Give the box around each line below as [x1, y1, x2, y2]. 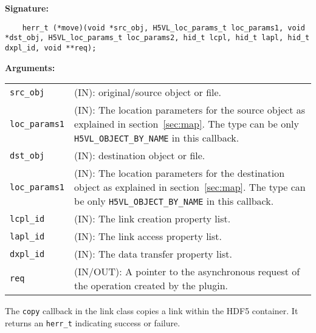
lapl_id [10, 231, 45, 241]
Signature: [5, 2, 49, 14]
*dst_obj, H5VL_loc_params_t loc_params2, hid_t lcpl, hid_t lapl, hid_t [5, 33, 310, 43]
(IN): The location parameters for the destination [74, 166, 285, 180]
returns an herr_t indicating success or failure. [5, 316, 180, 329]
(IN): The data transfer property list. [74, 247, 232, 261]
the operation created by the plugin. [74, 278, 228, 293]
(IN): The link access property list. [74, 229, 222, 244]
